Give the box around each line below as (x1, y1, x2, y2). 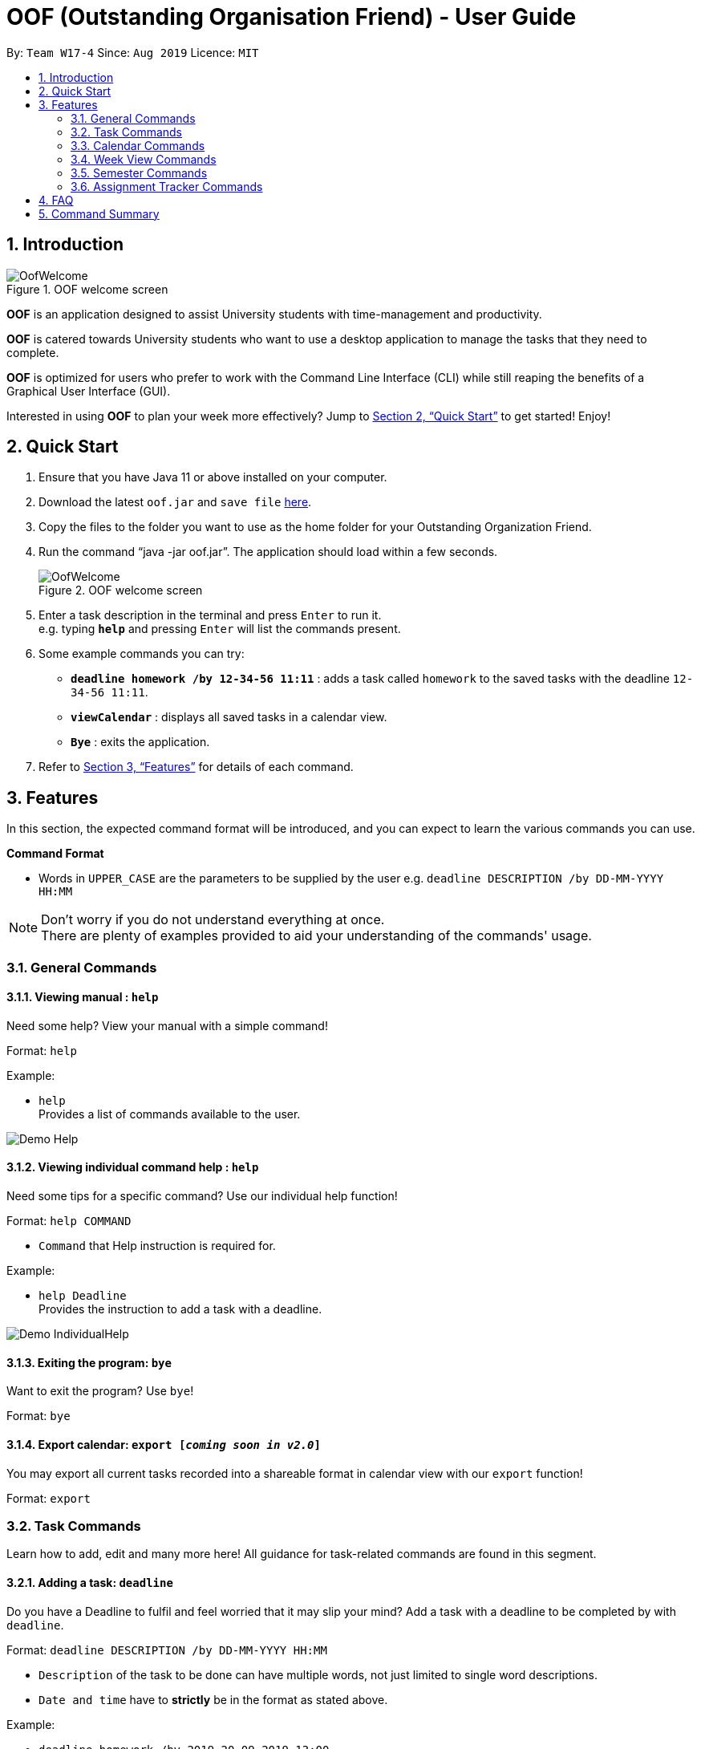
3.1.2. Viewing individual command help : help (6, 1160, 259, 1175)
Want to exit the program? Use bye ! (6, 1384, 194, 1398)
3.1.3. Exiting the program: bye (6, 1355, 172, 1370)
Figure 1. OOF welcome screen (6, 282, 168, 296)
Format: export (6, 1491, 91, 1505)
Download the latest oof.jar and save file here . (38, 495, 312, 509)
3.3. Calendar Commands (71, 138, 205, 152)
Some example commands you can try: (38, 647, 245, 661)
